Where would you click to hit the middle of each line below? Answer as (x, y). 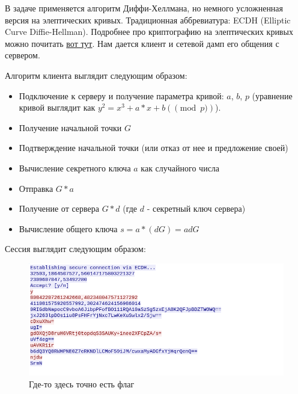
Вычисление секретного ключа (75, 168)
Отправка (36, 188)
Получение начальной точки (70, 127)
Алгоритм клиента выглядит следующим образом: (96, 75)
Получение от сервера (59, 208)
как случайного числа (180, 168)
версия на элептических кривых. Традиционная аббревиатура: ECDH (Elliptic (148, 20)
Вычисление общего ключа (68, 228)
